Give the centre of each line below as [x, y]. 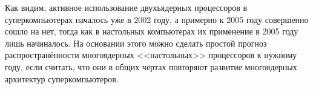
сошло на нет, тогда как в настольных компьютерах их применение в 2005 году [152, 31]
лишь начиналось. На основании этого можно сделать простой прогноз [136, 43]
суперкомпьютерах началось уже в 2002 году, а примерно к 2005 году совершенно [157, 19]
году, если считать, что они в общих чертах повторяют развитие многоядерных [151, 66]
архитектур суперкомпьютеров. [62, 78]
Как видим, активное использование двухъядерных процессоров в [126, 7]
